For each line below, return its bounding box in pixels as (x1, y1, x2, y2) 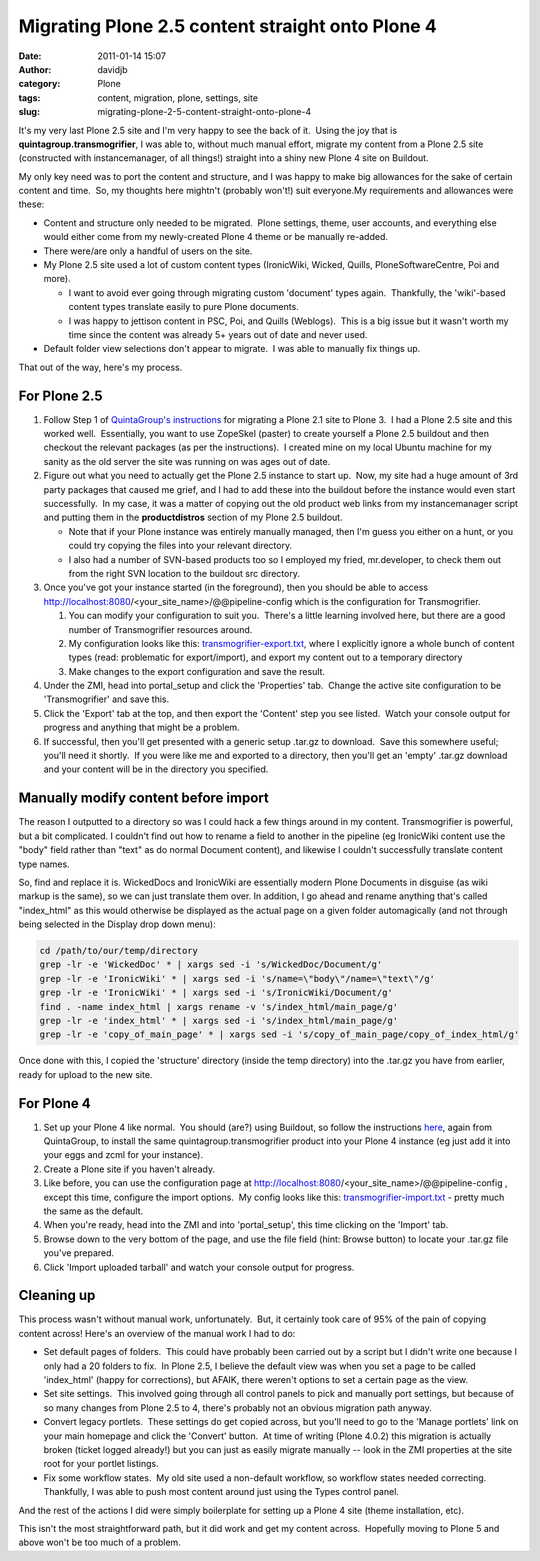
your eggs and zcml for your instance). (43, 1149, 204, 1161)
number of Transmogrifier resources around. (68, 623, 253, 635)
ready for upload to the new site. (18, 1068, 153, 1080)
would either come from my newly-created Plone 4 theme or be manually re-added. (43, 231, 389, 243)
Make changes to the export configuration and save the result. (68, 665, 325, 677)
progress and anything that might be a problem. (43, 721, 240, 734)
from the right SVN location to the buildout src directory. (68, 567, 300, 579)
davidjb (97, 63, 129, 75)
